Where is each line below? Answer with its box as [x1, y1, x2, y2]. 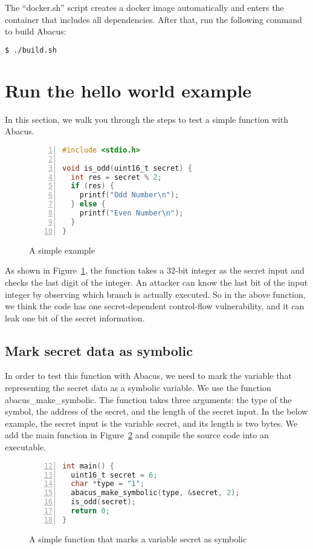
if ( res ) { [71, 182, 114, 191]
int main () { [62, 461, 114, 470]
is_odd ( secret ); [71, 498, 136, 507]
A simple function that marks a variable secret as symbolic [29, 532, 247, 545]
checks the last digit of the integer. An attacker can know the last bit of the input [5, 275, 308, 288]
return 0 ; [71, 507, 110, 516]
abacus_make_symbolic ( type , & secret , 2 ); [71, 488, 240, 498]
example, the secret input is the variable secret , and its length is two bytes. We [5, 416, 298, 429]
